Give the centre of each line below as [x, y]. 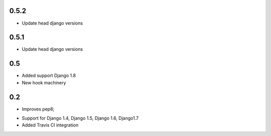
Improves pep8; [38, 109]
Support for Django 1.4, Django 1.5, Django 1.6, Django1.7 [80, 118]
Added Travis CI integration [50, 125]
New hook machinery [44, 82]
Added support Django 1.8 [49, 76]
